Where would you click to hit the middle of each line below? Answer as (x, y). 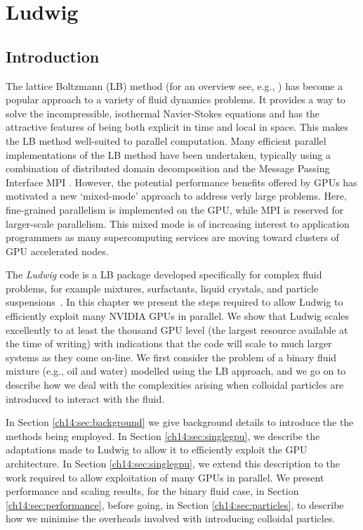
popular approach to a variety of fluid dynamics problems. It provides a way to (176, 99)
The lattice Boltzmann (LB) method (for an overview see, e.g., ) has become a (174, 85)
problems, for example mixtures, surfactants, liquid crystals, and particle (162, 288)
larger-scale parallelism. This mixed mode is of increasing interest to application (178, 223)
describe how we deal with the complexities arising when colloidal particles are (175, 385)
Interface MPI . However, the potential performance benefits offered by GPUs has (181, 182)
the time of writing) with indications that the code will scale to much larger (169, 343)
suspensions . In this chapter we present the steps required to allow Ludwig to (174, 302)
